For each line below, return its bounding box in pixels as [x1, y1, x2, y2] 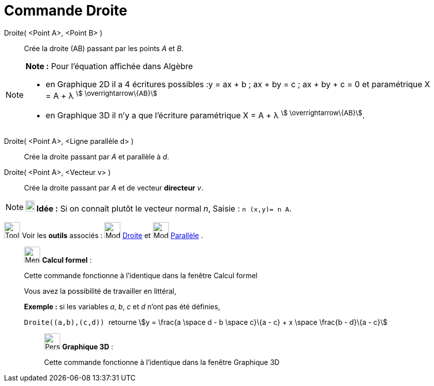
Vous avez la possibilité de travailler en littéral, [24, 287, 176, 296]
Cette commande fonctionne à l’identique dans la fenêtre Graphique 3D [44, 358, 280, 367]
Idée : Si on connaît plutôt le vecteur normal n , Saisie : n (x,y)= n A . [36, 204, 292, 214]
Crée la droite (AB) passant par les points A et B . [24, 44, 184, 53]
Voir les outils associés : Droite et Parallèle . [22, 231, 203, 240]
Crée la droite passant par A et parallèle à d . [24, 152, 169, 161]
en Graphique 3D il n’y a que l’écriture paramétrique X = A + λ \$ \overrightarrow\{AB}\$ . [46, 109, 365, 121]
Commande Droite [4, 2, 127, 19]
